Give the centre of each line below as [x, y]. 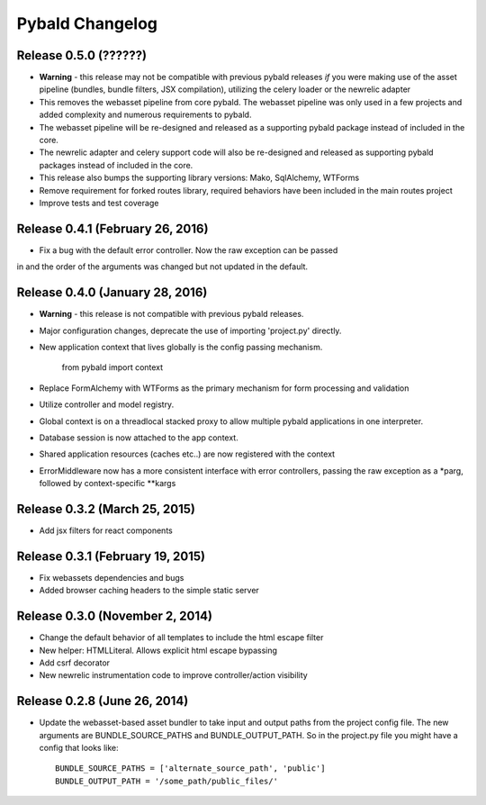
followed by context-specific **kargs [108, 484]
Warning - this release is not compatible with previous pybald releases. [171, 314]
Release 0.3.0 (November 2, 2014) [115, 616]
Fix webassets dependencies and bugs [112, 577]
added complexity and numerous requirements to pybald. [145, 115]
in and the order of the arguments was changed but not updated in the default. [162, 267]
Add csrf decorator [75, 663]
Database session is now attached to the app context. [139, 438]
